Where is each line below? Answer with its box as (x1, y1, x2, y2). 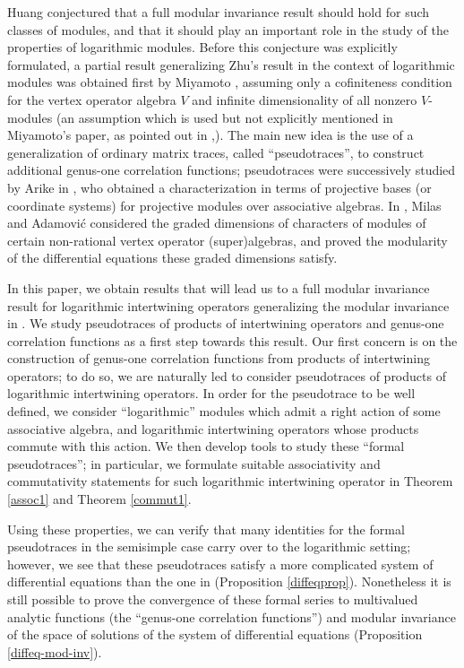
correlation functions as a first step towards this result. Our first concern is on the (7, 331, 458, 350)
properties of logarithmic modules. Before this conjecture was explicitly (7, 38, 398, 56)
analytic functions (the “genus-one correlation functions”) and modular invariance (7, 607, 456, 626)
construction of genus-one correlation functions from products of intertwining (7, 349, 430, 368)
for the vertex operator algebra (7, 90, 176, 108)
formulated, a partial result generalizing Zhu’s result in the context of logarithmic (7, 55, 455, 74)
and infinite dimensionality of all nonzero (192, 90, 417, 108)
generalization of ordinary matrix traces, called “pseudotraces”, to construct (7, 143, 425, 161)
